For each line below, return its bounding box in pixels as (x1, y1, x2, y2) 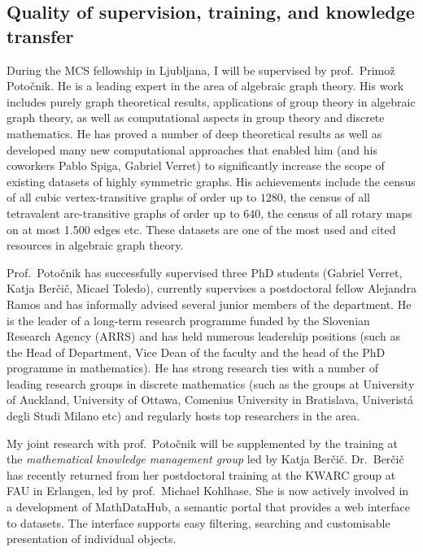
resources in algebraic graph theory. (7, 237, 184, 254)
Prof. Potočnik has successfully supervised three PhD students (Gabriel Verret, (7, 263, 403, 280)
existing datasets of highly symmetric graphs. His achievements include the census (7, 172, 416, 189)
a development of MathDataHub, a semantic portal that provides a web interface (7, 498, 410, 515)
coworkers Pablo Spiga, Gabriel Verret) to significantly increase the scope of (7, 157, 385, 174)
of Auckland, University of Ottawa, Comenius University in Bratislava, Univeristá (7, 391, 414, 408)
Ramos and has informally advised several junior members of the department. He (7, 295, 412, 312)
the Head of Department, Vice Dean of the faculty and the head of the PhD (7, 343, 386, 360)
